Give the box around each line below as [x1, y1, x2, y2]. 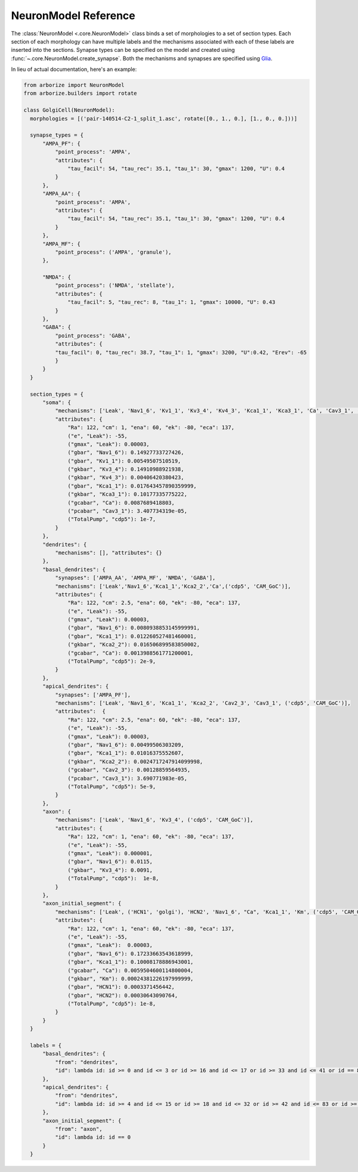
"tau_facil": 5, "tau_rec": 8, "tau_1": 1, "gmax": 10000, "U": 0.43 [67, 299, 276, 306]
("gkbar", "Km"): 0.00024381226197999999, [67, 975, 194, 982]
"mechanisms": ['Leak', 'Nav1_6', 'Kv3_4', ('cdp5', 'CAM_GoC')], [54, 816, 254, 824]
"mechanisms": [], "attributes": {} [54, 549, 162, 556]
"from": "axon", [54, 1125, 103, 1132]
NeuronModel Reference [11, 9, 135, 22]
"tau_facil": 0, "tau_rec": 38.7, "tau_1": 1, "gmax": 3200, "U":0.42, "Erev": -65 [54, 349, 307, 356]
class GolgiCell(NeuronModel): [23, 107, 116, 113]
